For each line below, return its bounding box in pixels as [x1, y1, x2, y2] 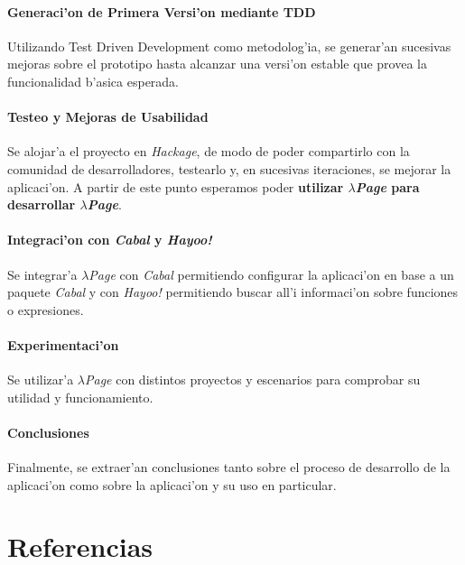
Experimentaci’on [7, 335, 119, 354]
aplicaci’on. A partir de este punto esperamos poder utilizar [7, 177, 344, 196]
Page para [355, 177, 420, 196]
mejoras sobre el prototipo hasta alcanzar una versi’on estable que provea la [7, 54, 427, 73]
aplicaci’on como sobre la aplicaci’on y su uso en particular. [7, 475, 337, 494]
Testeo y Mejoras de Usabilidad [7, 107, 209, 126]
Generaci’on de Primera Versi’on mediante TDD [7, 2, 316, 21]
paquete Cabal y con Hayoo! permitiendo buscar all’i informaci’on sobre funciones [7, 282, 459, 301]
